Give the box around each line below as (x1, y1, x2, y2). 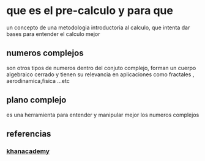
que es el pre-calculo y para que (6, 4, 173, 18)
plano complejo (6, 95, 67, 106)
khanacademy (6, 147, 50, 156)
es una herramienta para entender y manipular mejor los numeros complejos (6, 111, 199, 118)
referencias (6, 129, 51, 139)
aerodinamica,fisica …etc (6, 77, 70, 84)
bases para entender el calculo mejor (6, 30, 100, 37)
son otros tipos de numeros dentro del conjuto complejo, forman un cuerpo (6, 64, 196, 71)
